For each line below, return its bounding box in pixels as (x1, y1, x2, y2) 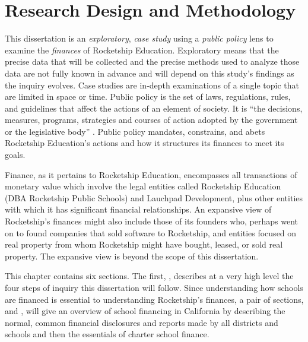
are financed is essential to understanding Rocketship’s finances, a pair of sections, (5, 293, 304, 305)
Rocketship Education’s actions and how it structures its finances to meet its (5, 137, 284, 149)
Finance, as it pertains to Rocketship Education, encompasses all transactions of (5, 168, 297, 180)
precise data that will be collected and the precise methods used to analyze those (5, 55, 300, 68)
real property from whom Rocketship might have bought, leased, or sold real (5, 238, 283, 251)
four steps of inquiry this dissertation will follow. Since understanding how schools (5, 281, 303, 293)
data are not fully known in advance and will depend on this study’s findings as (5, 66, 294, 79)
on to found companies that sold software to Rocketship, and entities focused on (5, 226, 297, 239)
